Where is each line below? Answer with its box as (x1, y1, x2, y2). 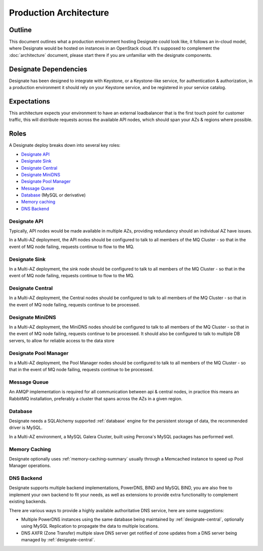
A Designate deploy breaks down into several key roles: (9, 142, 121, 148)
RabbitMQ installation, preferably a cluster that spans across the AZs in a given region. (9, 395, 183, 401)
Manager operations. (9, 462, 51, 469)
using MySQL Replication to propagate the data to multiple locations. (21, 523, 159, 529)
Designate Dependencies (9, 65, 88, 73)
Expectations (9, 97, 51, 106)
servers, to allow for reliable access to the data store (9, 338, 114, 343)
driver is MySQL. (9, 425, 43, 430)
